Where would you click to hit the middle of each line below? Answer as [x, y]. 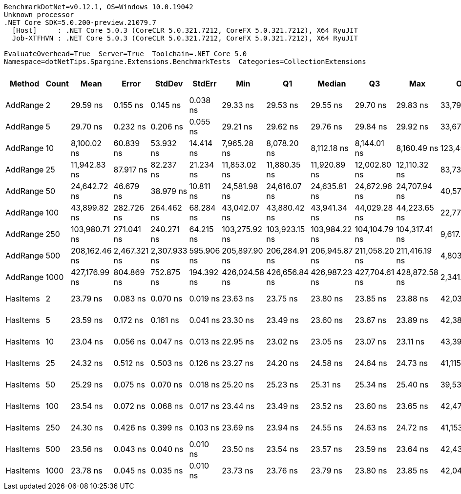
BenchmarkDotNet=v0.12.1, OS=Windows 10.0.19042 [99, 7]
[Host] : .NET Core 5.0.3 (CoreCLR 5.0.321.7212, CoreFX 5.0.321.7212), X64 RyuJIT [185, 30]
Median [332, 84]
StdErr [205, 84]
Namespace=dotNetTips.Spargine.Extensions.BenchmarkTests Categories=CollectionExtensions [185, 62]
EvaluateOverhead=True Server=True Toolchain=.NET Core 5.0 [126, 54]
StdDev [169, 84]
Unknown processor [39, 15]
